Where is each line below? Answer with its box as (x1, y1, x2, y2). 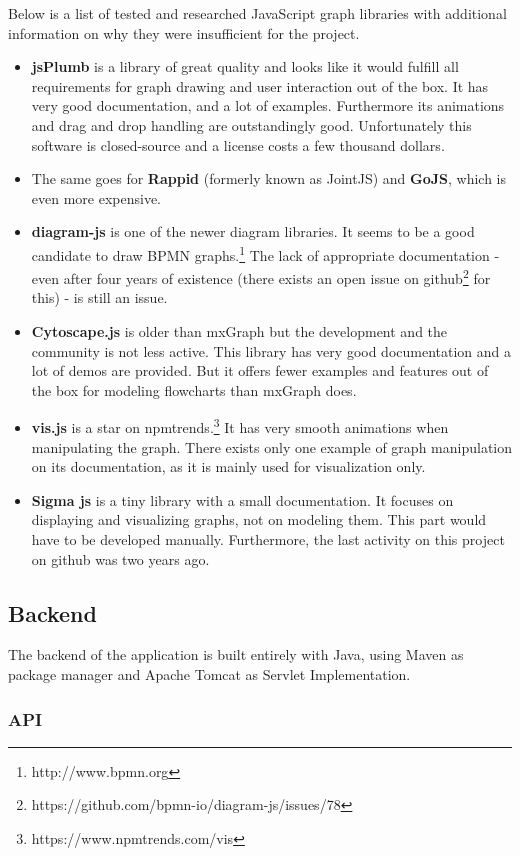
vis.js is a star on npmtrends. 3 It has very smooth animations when (31, 414, 449, 438)
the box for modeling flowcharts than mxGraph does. (31, 379, 357, 400)
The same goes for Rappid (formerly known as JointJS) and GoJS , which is (31, 168, 507, 189)
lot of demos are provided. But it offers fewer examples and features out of (31, 360, 489, 381)
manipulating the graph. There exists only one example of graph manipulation (31, 436, 513, 457)
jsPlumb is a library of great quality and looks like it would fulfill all (31, 56, 459, 77)
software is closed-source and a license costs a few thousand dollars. (31, 134, 445, 155)
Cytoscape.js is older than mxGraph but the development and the (31, 321, 448, 342)
